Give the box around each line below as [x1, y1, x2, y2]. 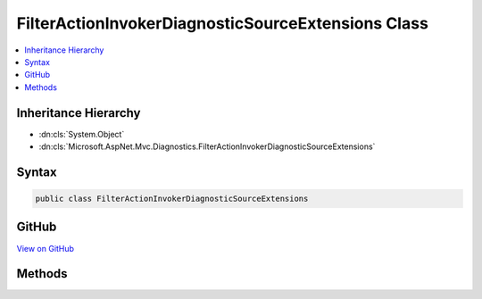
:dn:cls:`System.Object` [38, 129, 125, 139]
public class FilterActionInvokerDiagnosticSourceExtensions [35, 194, 309, 204]
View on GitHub [16, 243, 75, 253]
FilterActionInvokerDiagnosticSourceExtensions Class [16, 13, 428, 33]
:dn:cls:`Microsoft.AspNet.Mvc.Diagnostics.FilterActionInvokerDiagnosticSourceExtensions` [38, 141, 376, 152]
